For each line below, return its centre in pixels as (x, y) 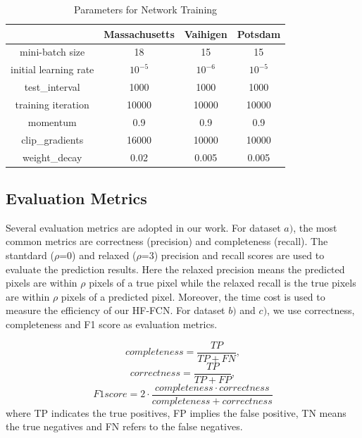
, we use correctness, (311, 310)
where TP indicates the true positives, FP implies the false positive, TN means (176, 412)
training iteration (52, 104)
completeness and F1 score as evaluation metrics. (112, 324)
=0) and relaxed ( (98, 255)
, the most (315, 227)
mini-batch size (52, 52)
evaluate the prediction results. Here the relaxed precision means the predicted (175, 269)
